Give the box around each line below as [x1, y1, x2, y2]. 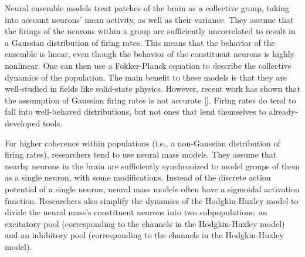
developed [5, 116, 40, 129]
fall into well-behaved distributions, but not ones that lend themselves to [5, 105, 266, 118]
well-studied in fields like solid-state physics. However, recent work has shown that [5, 82, 300, 95]
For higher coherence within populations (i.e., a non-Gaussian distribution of [5, 136, 280, 149]
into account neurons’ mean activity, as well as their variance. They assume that [5, 13, 294, 25]
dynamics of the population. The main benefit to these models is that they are [5, 71, 287, 83]
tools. [42, 116, 63, 129]
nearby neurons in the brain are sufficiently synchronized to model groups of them [5, 159, 300, 172]
